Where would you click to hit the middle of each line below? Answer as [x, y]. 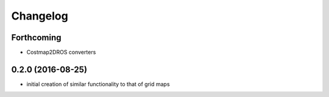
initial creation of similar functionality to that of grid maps [98, 84]
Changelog [40, 16]
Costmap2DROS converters [61, 52]
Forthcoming [36, 38]
